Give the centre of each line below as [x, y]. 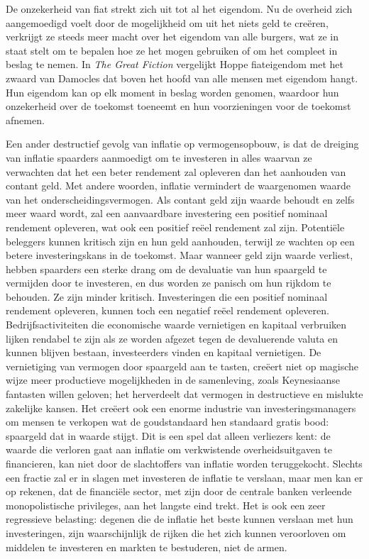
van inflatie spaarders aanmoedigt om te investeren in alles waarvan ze [159, 157]
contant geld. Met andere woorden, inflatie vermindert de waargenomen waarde [178, 186]
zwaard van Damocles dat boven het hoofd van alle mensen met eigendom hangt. [182, 78]
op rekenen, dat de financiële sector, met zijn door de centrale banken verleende [179, 491]
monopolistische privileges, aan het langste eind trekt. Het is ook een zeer [166, 505]
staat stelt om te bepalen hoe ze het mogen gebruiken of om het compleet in [172, 50]
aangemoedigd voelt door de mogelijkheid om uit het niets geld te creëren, [167, 22]
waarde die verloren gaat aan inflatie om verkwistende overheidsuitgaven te [169, 449]
